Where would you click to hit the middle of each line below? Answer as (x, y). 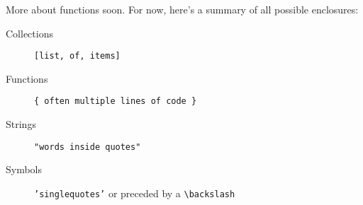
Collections (29, 33)
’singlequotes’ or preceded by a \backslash (135, 193)
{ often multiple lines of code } (116, 101)
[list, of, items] (77, 56)
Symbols (24, 169)
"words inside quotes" (88, 147)
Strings (21, 124)
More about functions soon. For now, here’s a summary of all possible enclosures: (182, 9)
